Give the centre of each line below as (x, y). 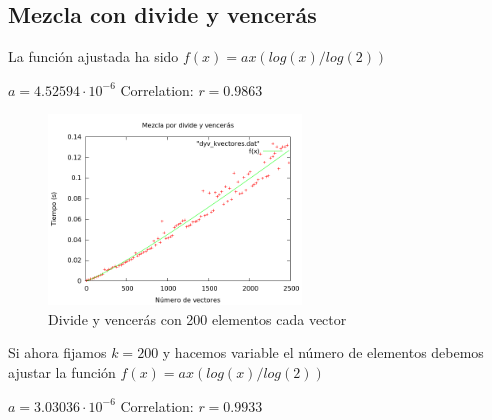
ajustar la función (62, 371)
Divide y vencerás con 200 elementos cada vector (197, 318)
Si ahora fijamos (57, 352)
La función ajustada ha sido (93, 56)
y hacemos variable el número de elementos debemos (323, 352)
